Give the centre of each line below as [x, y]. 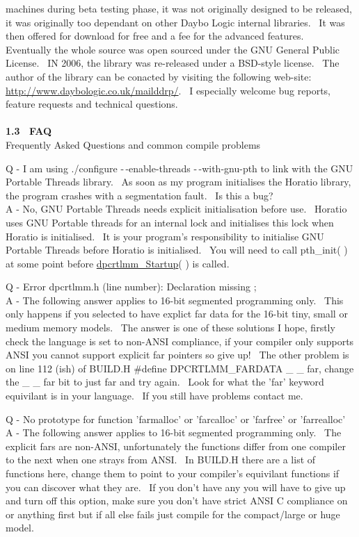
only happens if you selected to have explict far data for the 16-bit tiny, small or [177, 314]
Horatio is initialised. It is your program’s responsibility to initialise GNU [165, 236]
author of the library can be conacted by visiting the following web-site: [159, 76]
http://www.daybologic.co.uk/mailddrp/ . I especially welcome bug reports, [168, 90]
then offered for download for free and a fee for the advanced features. [155, 36]
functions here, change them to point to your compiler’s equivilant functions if [173, 473]
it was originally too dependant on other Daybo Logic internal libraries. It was [175, 22]
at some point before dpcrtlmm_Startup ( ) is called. [118, 263]
